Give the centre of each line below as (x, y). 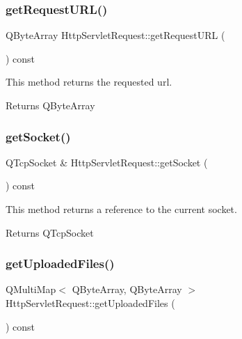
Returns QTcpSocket (50, 232)
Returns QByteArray (50, 105)
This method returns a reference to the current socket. (121, 209)
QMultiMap (31, 289)
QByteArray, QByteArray (127, 289)
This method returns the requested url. (89, 82)
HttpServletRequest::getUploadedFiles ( (90, 303)
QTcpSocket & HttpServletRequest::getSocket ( (107, 162)
